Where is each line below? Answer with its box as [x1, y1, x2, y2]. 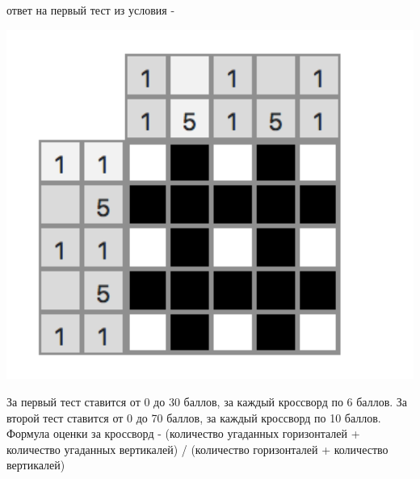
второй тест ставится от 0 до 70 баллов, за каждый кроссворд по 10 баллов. [6, 409, 381, 426]
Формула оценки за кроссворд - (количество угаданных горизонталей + [6, 425, 360, 442]
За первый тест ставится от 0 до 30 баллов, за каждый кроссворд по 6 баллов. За [6, 393, 408, 410]
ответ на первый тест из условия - [6, 2, 175, 18]
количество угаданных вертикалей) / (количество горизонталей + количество [6, 440, 388, 457]
